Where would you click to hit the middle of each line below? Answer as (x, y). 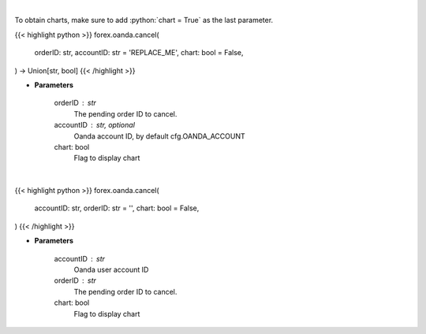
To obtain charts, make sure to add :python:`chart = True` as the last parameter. (144, 20)
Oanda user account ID (111, 270)
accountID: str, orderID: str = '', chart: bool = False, (117, 208)
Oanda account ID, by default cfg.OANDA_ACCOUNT (160, 136)
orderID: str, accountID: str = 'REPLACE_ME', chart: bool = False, (139, 53)
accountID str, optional (95, 125)
